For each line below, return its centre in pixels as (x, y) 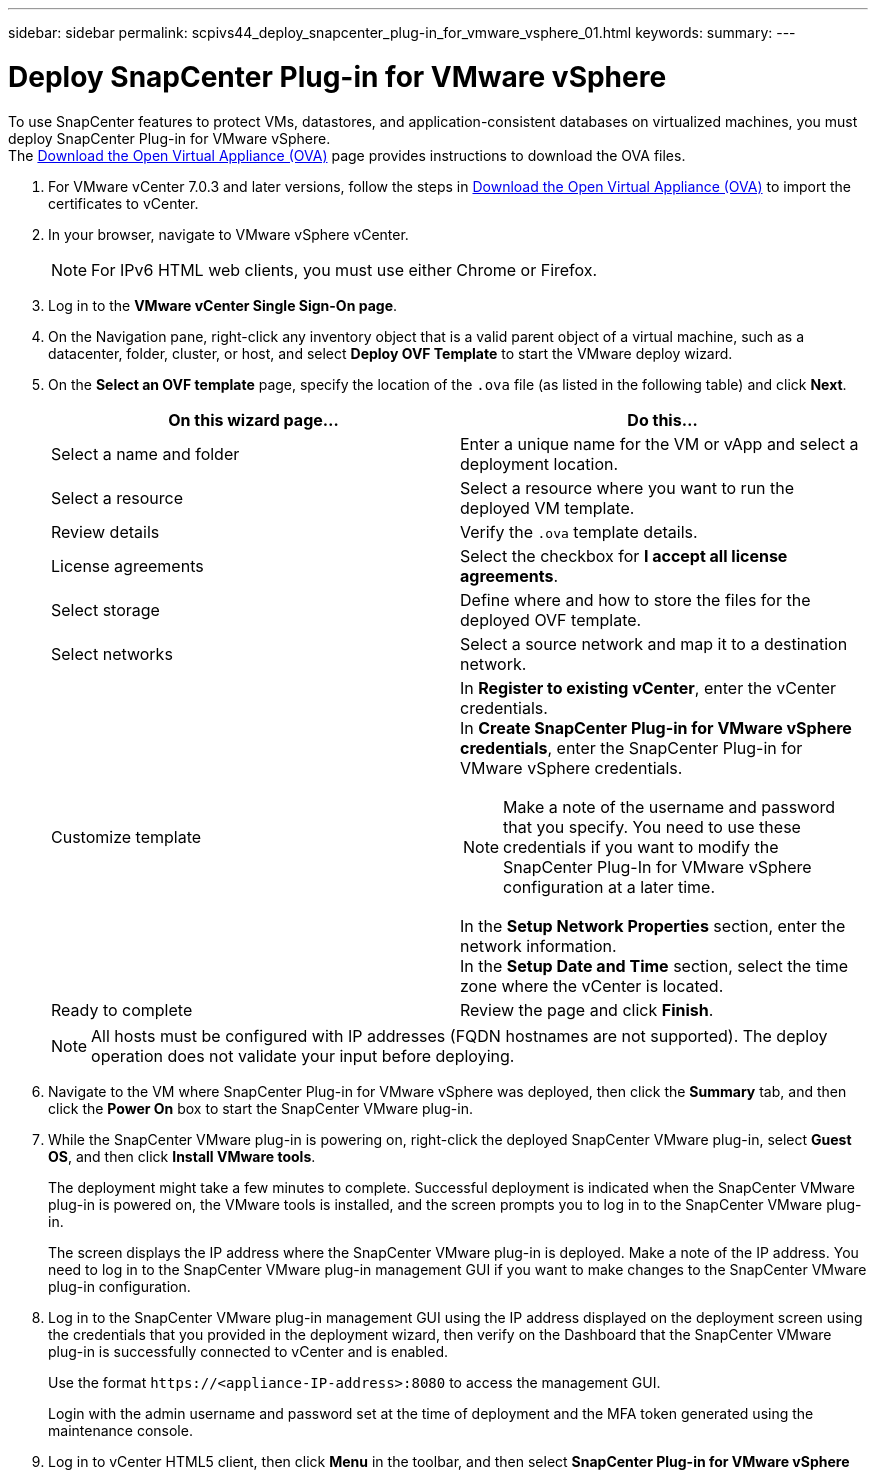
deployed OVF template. (551, 619)
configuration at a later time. (609, 886)
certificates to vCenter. (123, 203)
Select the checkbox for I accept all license (624, 555)
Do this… (662, 419)
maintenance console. (120, 1430)
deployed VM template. (547, 507)
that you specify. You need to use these (652, 826)
